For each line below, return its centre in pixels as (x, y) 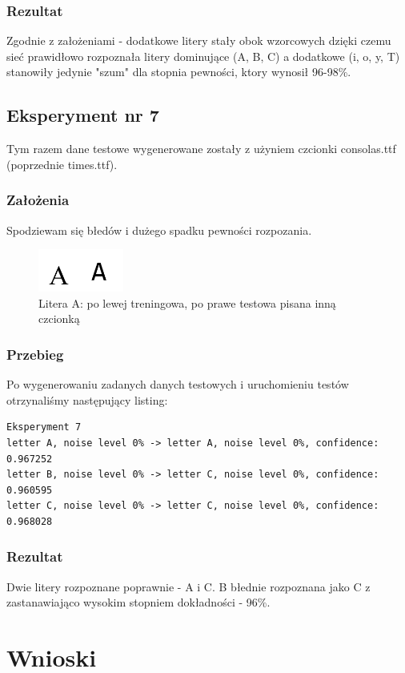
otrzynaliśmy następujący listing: (87, 399)
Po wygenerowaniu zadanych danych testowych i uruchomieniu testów (178, 384)
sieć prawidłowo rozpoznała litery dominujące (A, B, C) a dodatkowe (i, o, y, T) (203, 56)
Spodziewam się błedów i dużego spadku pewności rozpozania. (159, 230)
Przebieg (35, 354)
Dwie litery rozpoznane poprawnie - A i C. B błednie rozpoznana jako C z (188, 586)
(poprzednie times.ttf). (62, 164)
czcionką (59, 318)
